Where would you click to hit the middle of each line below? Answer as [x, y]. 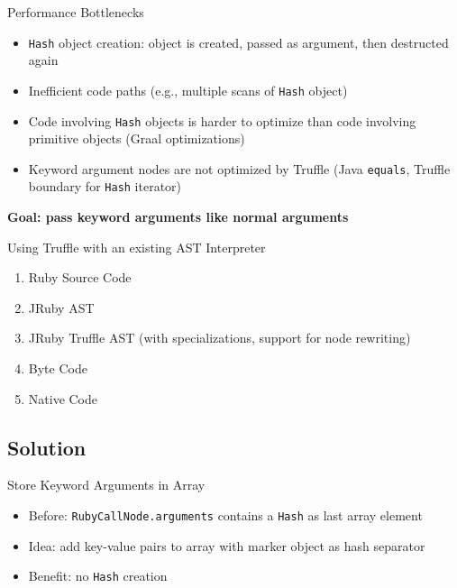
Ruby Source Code [80, 277]
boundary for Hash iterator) [105, 186]
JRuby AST [61, 307]
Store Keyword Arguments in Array [106, 485]
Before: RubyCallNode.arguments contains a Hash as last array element [225, 515]
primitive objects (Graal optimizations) [137, 138]
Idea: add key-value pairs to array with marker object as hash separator [227, 545]
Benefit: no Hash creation [98, 576]
